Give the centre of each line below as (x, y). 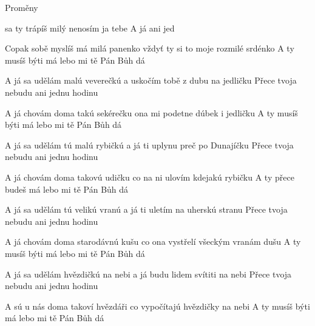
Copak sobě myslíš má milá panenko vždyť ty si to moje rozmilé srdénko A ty (150, 48)
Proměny (22, 7)
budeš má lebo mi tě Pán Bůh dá (67, 189)
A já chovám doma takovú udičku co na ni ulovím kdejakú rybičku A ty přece (150, 177)
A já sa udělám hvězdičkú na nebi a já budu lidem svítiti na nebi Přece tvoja (148, 274)
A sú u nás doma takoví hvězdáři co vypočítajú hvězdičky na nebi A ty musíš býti (157, 306)
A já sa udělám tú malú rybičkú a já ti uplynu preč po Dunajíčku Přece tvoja (149, 145)
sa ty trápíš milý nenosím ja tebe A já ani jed (90, 28)
